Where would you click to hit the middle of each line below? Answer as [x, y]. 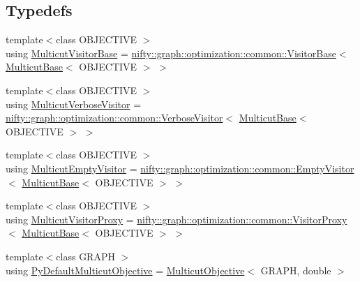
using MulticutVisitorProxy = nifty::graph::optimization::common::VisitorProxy [177, 219]
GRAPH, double [296, 270]
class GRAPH [85, 256]
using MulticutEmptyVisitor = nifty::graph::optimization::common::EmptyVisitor [180, 168]
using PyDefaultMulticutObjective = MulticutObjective [125, 270]
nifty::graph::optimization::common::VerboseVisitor [114, 118]
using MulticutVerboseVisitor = [74, 104]
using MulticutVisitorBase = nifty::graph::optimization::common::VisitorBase [171, 53]
